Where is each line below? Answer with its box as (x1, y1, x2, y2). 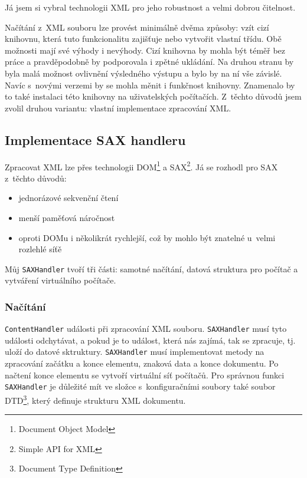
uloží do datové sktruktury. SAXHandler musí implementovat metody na (5, 345, 264, 358)
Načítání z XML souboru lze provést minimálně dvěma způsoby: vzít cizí (5, 21, 269, 33)
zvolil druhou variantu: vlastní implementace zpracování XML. (5, 101, 231, 114)
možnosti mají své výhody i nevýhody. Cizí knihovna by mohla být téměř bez (5, 44, 286, 56)
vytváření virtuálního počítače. (5, 274, 116, 286)
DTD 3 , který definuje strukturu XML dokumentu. (5, 392, 186, 406)
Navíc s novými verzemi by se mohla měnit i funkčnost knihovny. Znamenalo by (5, 78, 295, 91)
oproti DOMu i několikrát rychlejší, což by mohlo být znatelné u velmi (18, 231, 276, 243)
